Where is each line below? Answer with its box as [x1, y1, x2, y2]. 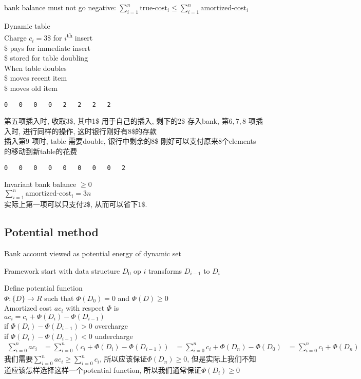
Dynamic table [4, 20, 50, 31]
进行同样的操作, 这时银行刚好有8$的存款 [23, 125, 157, 136]
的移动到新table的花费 [4, 146, 78, 157]
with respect [66, 302, 105, 313]
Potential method [4, 224, 99, 240]
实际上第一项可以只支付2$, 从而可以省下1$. [4, 199, 147, 210]
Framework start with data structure [4, 265, 120, 276]
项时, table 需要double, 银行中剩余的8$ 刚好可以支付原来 [31, 136, 218, 146]
